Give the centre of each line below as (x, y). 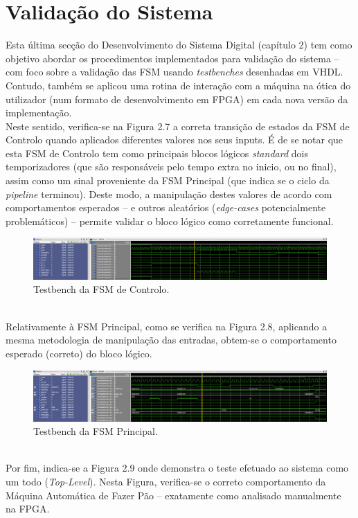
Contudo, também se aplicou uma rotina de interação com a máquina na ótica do (178, 85)
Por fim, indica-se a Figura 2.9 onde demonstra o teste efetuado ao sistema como (177, 468)
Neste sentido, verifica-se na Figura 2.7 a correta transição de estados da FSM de (178, 126)
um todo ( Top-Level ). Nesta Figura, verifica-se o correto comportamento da (166, 481)
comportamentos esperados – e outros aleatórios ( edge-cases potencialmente (166, 207)
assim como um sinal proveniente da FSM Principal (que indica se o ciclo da (168, 180)
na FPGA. (28, 509)
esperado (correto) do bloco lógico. (79, 353)
